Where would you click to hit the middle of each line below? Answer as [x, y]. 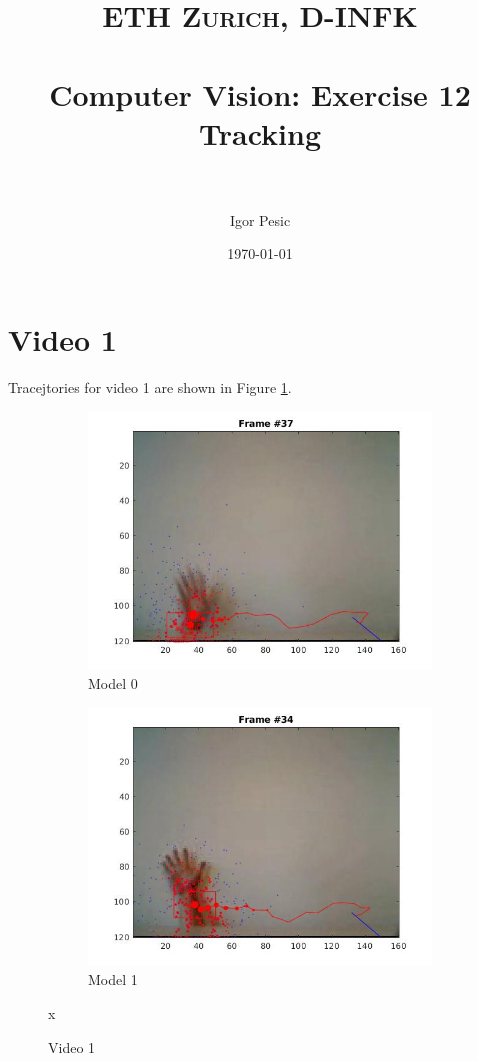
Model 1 [113, 979]
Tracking [260, 132]
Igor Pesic [260, 219]
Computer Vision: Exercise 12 [260, 93]
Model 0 [113, 683]
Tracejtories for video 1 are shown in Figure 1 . [150, 387]
